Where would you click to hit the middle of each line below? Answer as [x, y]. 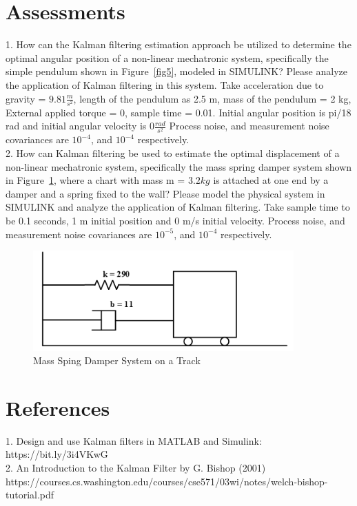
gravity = [26, 98]
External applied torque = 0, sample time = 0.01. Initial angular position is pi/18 [178, 112]
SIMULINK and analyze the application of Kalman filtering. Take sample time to [178, 207]
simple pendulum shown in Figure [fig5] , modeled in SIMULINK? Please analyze [176, 71]
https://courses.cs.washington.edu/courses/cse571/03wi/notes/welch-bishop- [167, 481]
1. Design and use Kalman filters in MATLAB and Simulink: [134, 440]
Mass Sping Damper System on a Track [117, 360]
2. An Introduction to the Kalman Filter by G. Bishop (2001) [136, 468]
